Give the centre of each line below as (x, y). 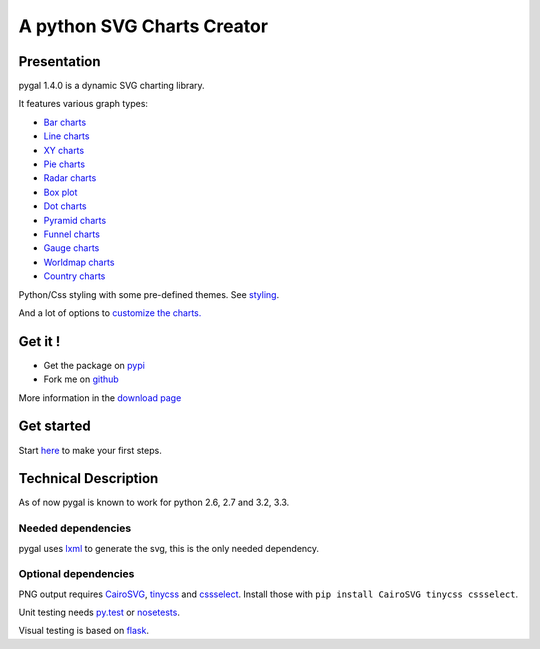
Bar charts (65, 122)
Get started (54, 426)
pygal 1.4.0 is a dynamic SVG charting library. (111, 86)
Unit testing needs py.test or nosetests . (99, 612)
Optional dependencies (76, 574)
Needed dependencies (75, 528)
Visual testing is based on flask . (84, 631)
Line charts (66, 136)
